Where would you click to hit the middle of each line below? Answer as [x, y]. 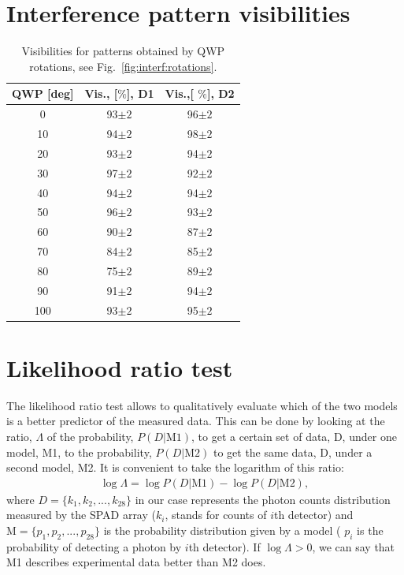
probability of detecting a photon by [94, 546]
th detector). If [224, 546]
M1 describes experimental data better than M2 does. [136, 562]
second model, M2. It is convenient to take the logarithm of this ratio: [175, 467]
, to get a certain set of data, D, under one [294, 436]
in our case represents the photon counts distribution [263, 499]
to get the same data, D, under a [293, 452]
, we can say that [354, 546]
